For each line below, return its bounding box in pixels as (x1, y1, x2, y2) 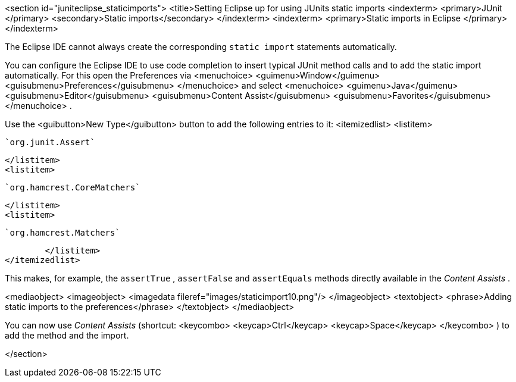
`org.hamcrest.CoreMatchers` (5, 183, 140, 192)
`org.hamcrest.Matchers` (5, 228, 120, 237)
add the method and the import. (5, 330, 129, 340)
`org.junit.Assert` (5, 137, 95, 147)
